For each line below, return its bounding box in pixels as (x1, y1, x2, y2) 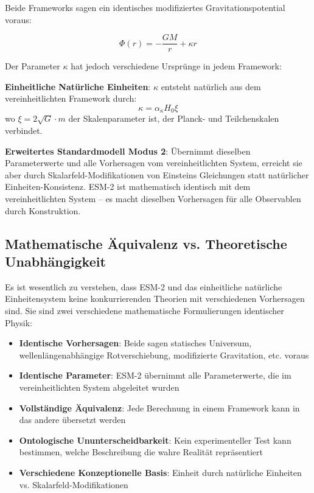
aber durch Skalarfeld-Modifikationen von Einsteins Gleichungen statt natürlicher (5, 168, 309, 181)
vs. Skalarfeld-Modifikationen (19, 478, 128, 491)
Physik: (5, 316, 33, 329)
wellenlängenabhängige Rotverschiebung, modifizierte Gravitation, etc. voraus (19, 348, 309, 361)
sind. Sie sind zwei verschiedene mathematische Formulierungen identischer (5, 304, 284, 317)
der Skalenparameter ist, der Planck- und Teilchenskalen (68, 112, 279, 125)
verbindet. (5, 124, 43, 137)
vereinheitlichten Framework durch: (5, 92, 137, 105)
